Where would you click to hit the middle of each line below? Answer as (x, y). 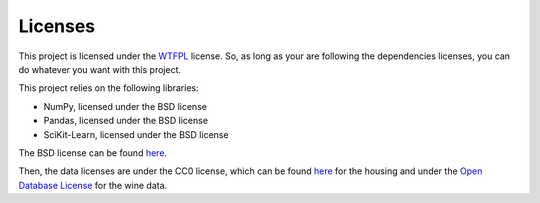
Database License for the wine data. (93, 185)
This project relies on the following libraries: (108, 88)
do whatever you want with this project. (100, 69)
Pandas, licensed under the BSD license (126, 121)
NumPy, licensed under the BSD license (125, 106)
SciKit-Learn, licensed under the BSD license (136, 134)
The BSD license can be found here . (93, 152)
